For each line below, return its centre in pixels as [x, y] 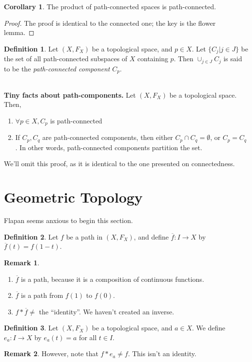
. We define [209, 328]
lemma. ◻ [19, 32]
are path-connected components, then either [108, 137]
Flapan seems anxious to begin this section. [69, 220]
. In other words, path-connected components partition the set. [109, 147]
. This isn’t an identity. [162, 353]
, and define [151, 236]
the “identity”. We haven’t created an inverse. [107, 311]
